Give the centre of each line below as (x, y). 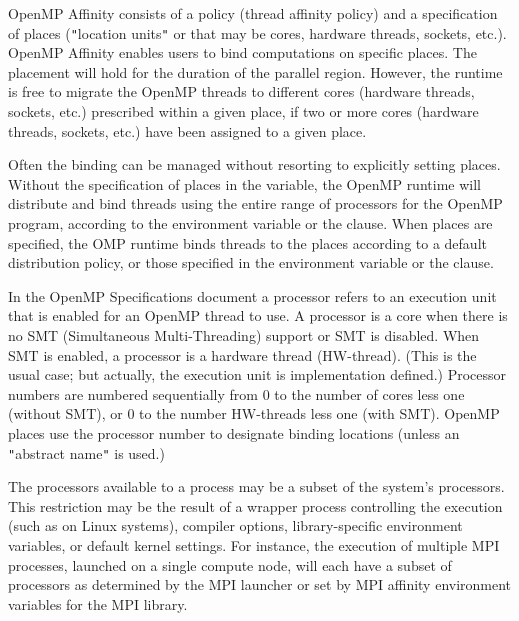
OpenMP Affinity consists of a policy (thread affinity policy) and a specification (253, 13)
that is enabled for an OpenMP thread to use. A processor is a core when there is (258, 315)
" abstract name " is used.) (86, 452)
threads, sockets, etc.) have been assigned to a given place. (187, 130)
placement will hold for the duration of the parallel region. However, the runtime (255, 71)
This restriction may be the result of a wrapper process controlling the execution (255, 505)
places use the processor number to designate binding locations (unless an (234, 432)
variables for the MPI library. (98, 603)
